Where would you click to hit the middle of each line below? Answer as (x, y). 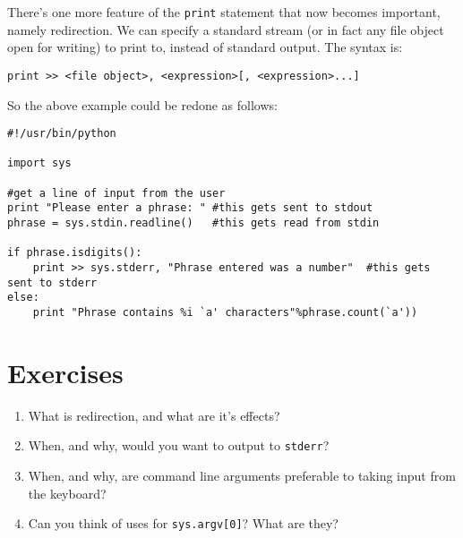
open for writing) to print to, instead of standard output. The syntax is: (205, 47)
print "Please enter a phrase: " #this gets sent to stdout (190, 208)
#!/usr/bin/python (62, 134)
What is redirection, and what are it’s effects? (154, 415)
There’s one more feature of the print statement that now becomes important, (224, 12)
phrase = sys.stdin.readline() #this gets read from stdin (193, 223)
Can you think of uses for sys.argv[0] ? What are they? (183, 523)
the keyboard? (67, 493)
